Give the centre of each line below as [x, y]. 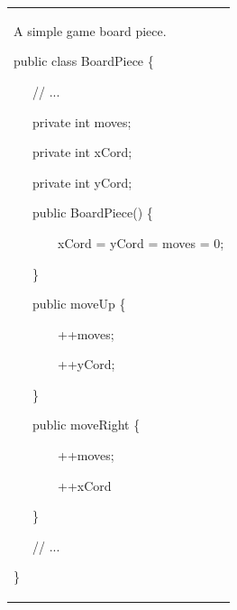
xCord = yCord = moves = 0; [141, 242]
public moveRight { [86, 425]
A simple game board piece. [90, 30]
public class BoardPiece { [84, 61]
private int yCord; [82, 182]
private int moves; [82, 121]
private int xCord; [82, 152]
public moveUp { [79, 304]
